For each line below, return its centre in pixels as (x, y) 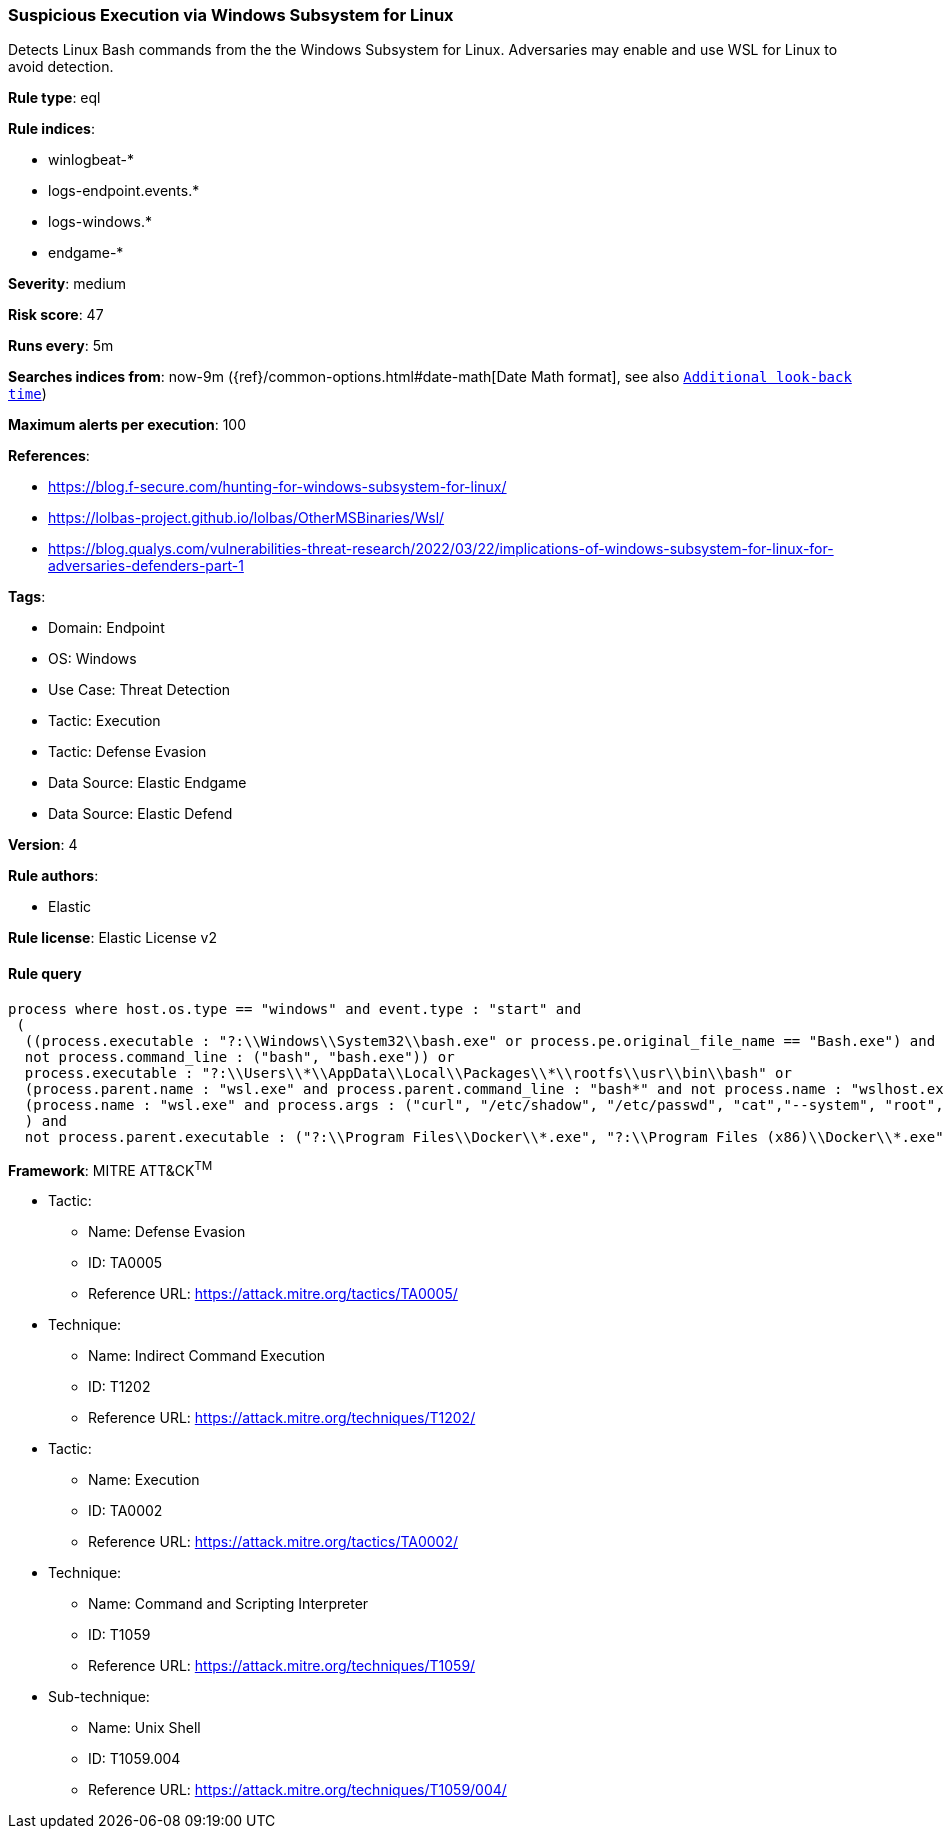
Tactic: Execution (104, 721)
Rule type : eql (54, 98)
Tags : (27, 597)
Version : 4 (43, 845)
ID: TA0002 (125, 1511)
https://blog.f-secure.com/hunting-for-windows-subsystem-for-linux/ (277, 487)
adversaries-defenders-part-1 (146, 566)
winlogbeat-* (91, 160)
